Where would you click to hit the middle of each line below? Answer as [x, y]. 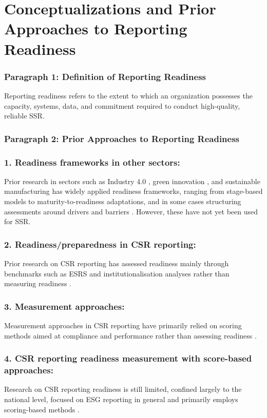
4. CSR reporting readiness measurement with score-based [128, 358]
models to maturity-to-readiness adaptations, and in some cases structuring [123, 201]
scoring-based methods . [42, 409]
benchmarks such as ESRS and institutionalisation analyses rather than [117, 273]
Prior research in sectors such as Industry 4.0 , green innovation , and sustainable [132, 181]
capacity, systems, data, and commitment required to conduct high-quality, [122, 105]
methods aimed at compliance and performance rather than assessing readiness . [130, 335]
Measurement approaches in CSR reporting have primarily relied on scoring [123, 325]
